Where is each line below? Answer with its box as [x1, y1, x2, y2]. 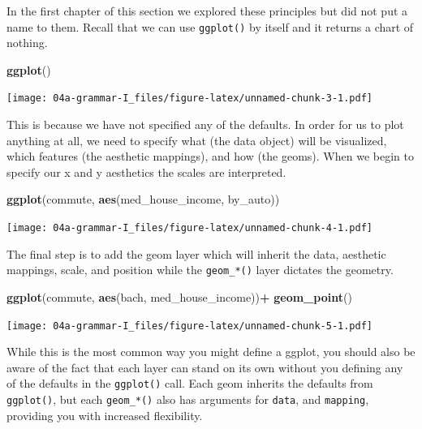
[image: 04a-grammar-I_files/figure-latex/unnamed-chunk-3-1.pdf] [6, 92, 373, 105]
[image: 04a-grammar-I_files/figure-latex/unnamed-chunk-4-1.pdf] [6, 222, 373, 234]
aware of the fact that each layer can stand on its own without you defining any [6, 358, 403, 375]
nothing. [6, 34, 48, 51]
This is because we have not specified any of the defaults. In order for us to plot [6, 116, 404, 133]
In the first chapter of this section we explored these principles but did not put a [6, 2, 408, 19]
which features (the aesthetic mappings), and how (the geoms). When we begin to [6, 148, 414, 165]
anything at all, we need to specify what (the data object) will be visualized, [6, 131, 387, 148]
